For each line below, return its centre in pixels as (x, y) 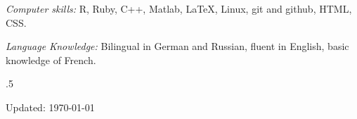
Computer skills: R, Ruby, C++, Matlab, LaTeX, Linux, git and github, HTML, (179, 8)
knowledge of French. (51, 60)
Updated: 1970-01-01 (50, 107)
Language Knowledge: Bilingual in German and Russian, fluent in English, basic (177, 46)
